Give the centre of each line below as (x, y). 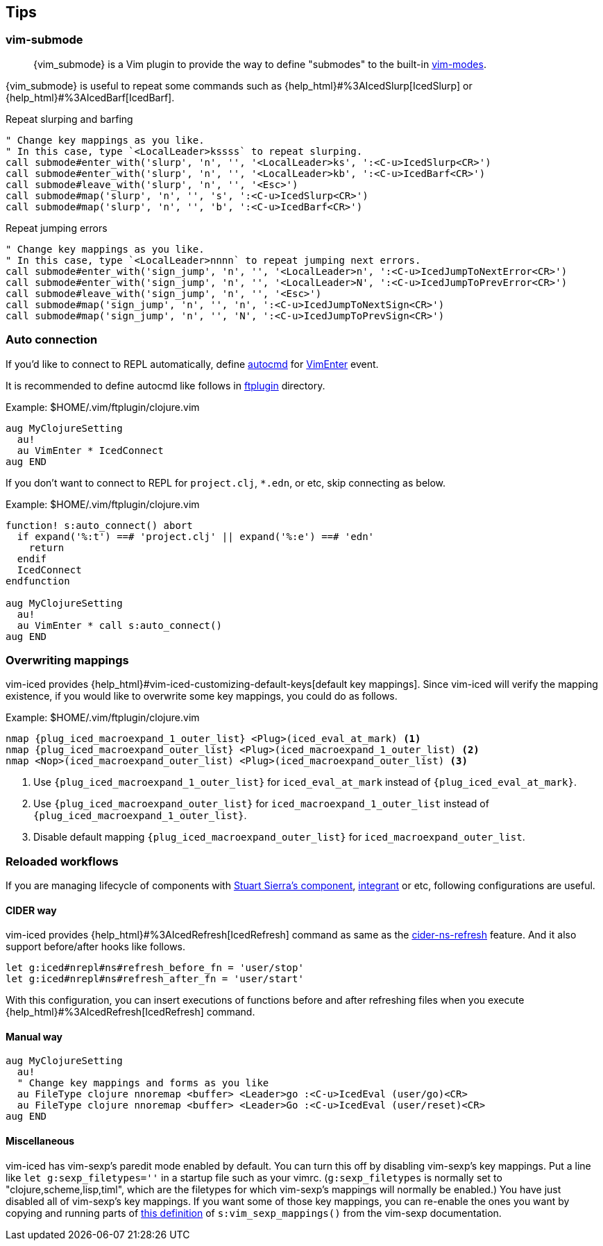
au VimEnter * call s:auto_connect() (119, 625)
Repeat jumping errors (57, 228)
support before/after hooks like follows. (96, 947)
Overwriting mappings (67, 660)
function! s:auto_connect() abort (99, 525)
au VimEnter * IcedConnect (90, 450)
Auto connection (52, 340)
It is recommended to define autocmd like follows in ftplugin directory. (165, 385)
